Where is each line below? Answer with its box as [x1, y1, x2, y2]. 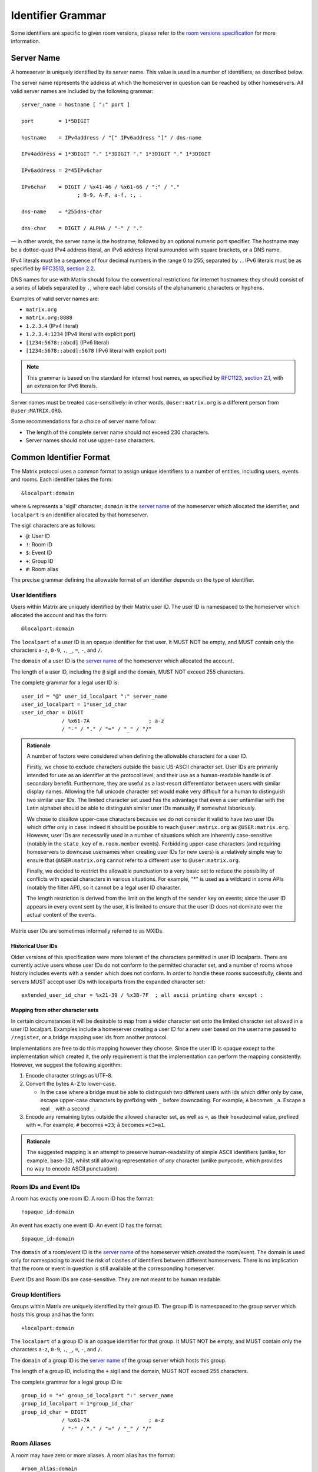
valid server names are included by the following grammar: [11, 87, 154, 94]
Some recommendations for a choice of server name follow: [11, 418, 157, 425]
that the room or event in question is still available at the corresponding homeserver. [11, 1265, 215, 1272]
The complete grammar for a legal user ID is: [11, 679, 120, 686]
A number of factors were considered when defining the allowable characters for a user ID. [26, 752, 247, 760]
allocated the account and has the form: [11, 611, 108, 618]
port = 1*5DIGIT [21, 118, 90, 124]
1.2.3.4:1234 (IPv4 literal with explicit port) [25, 330, 136, 338]
